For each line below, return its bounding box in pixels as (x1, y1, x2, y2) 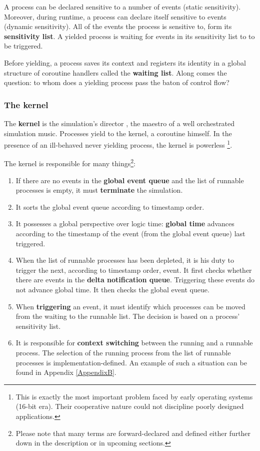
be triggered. (4, 41, 43, 51)
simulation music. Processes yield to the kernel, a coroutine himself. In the (4, 128, 232, 138)
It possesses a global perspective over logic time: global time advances (15, 218, 234, 229)
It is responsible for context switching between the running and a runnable (15, 337, 253, 348)
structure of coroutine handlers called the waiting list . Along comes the (4, 67, 227, 78)
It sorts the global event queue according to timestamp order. (15, 201, 204, 212)
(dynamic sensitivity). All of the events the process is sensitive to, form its (4, 21, 232, 32)
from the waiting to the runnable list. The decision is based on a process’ (15, 311, 240, 321)
